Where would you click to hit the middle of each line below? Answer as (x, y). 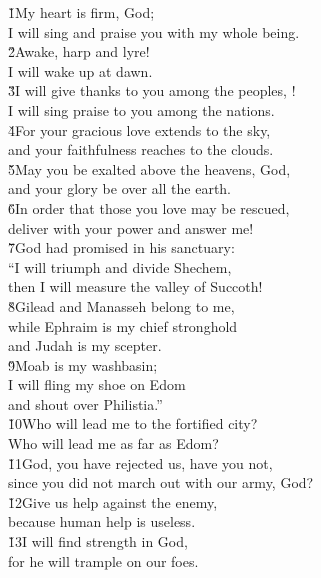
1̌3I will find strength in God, (98, 541)
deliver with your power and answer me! (131, 227)
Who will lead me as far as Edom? (113, 443)
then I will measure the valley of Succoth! (135, 286)
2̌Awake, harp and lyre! (79, 51)
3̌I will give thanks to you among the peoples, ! (152, 90)
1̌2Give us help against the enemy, (113, 501)
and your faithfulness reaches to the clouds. (141, 149)
